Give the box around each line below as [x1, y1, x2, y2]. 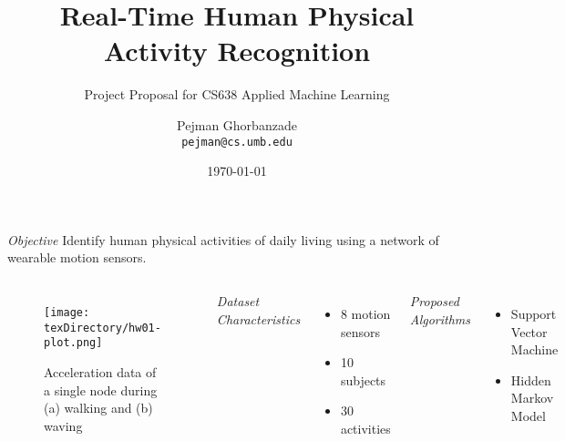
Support [510, 303, 557, 323]
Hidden [510, 370, 551, 389]
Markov [510, 388, 554, 407]
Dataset [216, 291, 260, 310]
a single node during [44, 380, 158, 399]
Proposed [409, 291, 459, 310]
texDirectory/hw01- [44, 321, 161, 334]
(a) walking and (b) [44, 398, 153, 417]
